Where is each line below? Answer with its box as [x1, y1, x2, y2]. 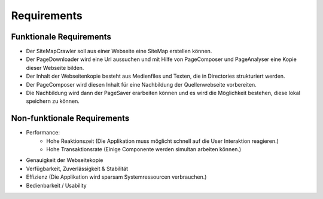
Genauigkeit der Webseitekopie [26, 157, 103, 164]
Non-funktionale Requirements [11, 114, 130, 124]
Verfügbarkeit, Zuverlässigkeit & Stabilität [26, 165, 129, 172]
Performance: [26, 129, 60, 136]
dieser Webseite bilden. [26, 64, 84, 71]
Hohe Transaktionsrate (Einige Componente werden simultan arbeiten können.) [46, 146, 242, 153]
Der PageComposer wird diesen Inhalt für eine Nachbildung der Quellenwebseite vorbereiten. [26, 81, 257, 88]
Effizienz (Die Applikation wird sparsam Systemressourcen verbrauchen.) [26, 173, 207, 180]
